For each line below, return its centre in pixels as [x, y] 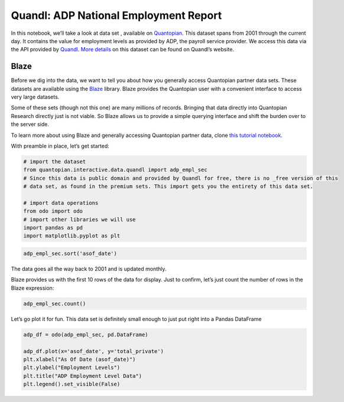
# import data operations [61, 203]
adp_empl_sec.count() [55, 303]
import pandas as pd [53, 228]
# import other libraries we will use [79, 219]
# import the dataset [55, 161]
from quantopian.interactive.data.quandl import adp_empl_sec [115, 170]
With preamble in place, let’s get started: [60, 146]
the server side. [30, 125]
